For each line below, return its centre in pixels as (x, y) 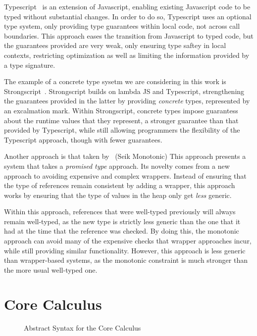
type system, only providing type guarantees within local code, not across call (122, 26)
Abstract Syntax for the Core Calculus (82, 327)
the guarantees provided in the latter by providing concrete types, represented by (127, 101)
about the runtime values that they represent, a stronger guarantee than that (121, 120)
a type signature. (30, 65)
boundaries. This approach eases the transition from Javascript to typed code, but (129, 35)
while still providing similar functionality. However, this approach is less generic (125, 250)
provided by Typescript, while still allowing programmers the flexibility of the (122, 130)
